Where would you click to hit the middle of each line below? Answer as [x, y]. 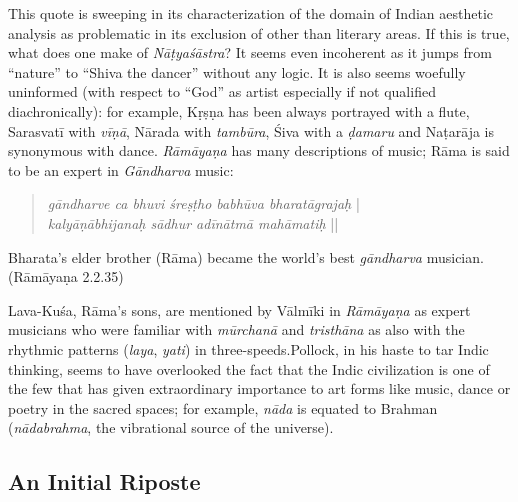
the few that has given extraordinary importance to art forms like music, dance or [259, 388]
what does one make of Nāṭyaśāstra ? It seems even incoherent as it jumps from [250, 52]
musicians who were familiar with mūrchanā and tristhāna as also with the [236, 329]
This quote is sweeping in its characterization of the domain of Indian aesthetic [251, 13]
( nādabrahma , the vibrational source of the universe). [171, 427]
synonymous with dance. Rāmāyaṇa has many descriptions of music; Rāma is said [259, 150]
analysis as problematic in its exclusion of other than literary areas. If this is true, [259, 32]
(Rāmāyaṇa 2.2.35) [66, 276]
